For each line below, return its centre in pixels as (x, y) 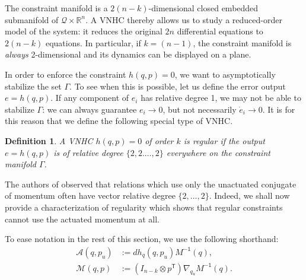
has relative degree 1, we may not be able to (221, 98)
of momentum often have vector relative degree (90, 195)
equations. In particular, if (93, 42)
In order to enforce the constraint (66, 74)
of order (159, 140)
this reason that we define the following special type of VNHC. (119, 121)
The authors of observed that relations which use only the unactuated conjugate (151, 184)
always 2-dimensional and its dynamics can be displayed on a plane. (128, 54)
